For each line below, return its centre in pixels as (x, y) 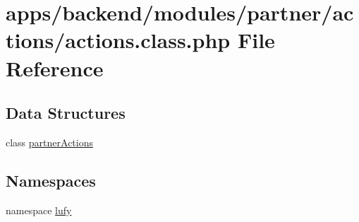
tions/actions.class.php (118, 40)
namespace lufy (39, 210)
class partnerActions (49, 142)
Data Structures (66, 113)
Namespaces (51, 180)
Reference (55, 68)
